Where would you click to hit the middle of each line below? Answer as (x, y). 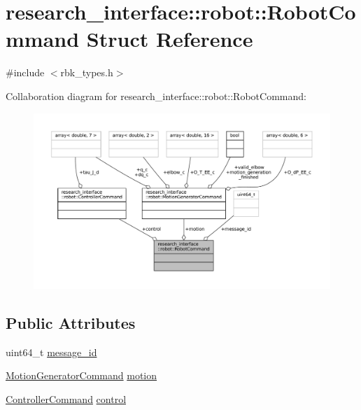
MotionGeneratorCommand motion (82, 375)
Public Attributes (71, 322)
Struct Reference (170, 39)
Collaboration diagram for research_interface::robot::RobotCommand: (156, 96)
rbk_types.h (87, 72)
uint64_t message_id (51, 352)
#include (25, 72)
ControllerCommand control (66, 398)
